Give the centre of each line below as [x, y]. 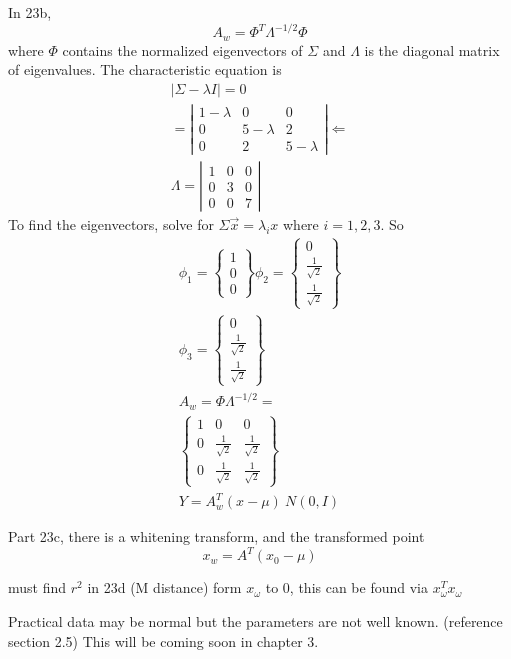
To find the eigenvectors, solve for [111, 224]
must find [37, 587]
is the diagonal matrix [432, 49]
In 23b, [30, 12]
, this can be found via [358, 587]
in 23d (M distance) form [164, 587]
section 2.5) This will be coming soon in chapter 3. [163, 640]
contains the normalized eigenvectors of [182, 49]
